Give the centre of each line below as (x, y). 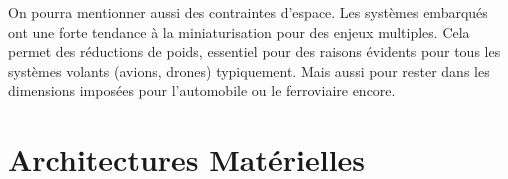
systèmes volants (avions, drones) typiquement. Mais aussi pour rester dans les (249, 70)
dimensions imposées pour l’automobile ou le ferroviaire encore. (202, 90)
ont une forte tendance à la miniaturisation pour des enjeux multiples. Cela (239, 31)
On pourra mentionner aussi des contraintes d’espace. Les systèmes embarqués (248, 12)
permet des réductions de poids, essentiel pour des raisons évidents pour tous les (254, 51)
